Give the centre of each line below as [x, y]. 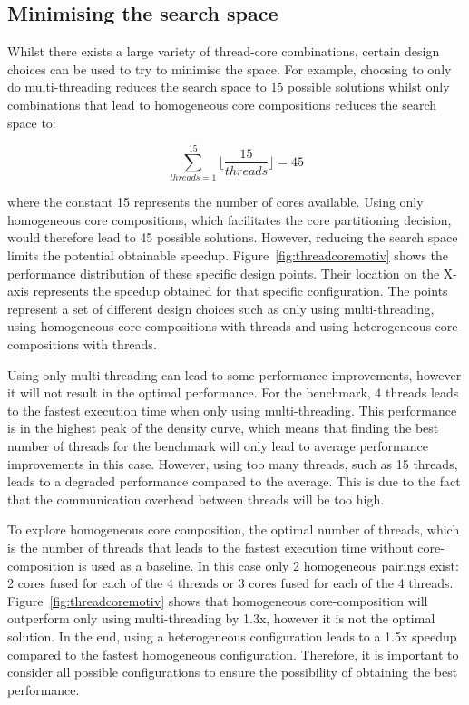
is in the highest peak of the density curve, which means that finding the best [223, 428]
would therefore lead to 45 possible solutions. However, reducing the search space [233, 237]
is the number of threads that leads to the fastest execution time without [210, 547]
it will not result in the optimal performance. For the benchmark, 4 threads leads [233, 392]
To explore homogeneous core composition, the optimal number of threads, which [234, 529]
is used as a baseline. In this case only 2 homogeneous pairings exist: [269, 565]
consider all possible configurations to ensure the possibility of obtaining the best [233, 672]
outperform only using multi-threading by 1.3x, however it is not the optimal [221, 618]
